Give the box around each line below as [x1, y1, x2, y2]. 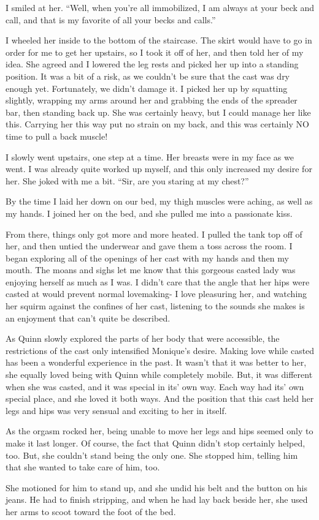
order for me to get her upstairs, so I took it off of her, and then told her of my [6, 45, 304, 58]
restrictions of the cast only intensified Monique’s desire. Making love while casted [6, 344, 315, 356]
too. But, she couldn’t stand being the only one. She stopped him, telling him [6, 448, 298, 461]
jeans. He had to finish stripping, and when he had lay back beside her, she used [6, 493, 308, 506]
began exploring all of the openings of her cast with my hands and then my [6, 251, 289, 264]
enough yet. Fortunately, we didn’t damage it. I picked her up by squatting [6, 81, 288, 94]
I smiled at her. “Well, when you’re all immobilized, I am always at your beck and [6, 1, 315, 13]
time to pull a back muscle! [6, 129, 108, 142]
